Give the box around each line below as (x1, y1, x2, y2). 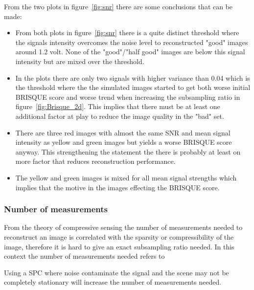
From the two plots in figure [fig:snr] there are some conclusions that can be (4, 1, 233, 11)
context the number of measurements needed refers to (4, 251, 165, 261)
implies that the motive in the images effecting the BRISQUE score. (15, 182, 220, 192)
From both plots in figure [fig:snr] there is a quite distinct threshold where (15, 27, 239, 38)
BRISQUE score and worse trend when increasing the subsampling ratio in (15, 91, 240, 102)
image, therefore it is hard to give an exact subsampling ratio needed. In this (4, 241, 234, 251)
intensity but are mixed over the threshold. (15, 56, 144, 66)
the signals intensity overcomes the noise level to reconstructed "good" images (15, 37, 248, 47)
